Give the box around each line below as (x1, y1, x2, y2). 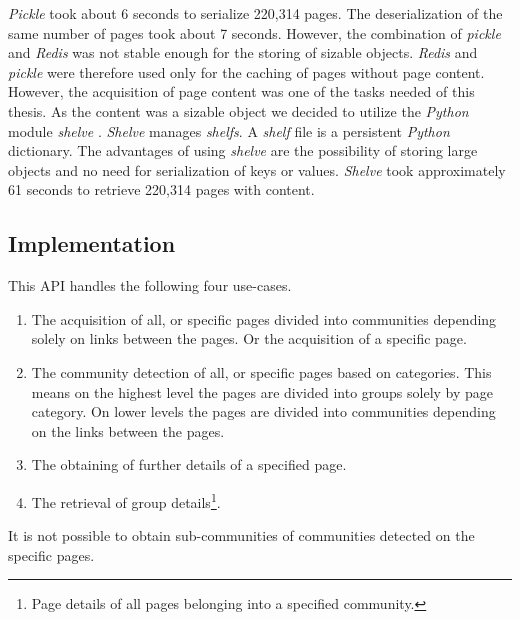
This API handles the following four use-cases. (8, 275, 292, 296)
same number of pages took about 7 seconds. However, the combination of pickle (8, 22, 501, 43)
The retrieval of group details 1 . (31, 488, 221, 512)
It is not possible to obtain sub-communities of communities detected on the (8, 525, 475, 546)
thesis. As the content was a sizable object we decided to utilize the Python (8, 100, 469, 121)
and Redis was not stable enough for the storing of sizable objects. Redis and (8, 42, 478, 63)
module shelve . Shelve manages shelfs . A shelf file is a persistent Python (8, 120, 450, 141)
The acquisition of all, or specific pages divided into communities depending (31, 308, 497, 329)
